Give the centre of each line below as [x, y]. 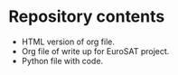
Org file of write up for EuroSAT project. [95, 51]
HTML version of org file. [68, 42]
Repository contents [87, 17]
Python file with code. [62, 61]
